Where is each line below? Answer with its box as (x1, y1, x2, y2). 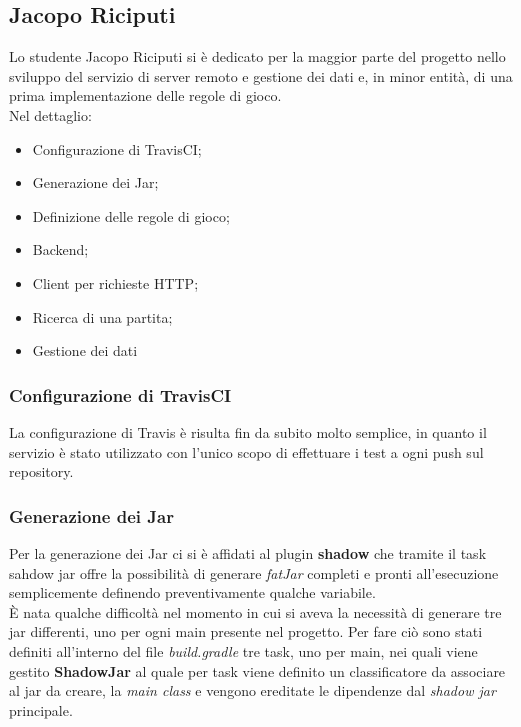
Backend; (32, 239, 89, 260)
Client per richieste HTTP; (32, 272, 199, 293)
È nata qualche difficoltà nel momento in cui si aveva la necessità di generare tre (9, 601, 502, 622)
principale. (9, 699, 73, 720)
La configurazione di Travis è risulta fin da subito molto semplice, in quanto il (9, 421, 487, 442)
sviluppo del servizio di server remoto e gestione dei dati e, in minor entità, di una (9, 65, 513, 86)
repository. (9, 461, 74, 482)
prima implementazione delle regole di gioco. (9, 85, 282, 106)
